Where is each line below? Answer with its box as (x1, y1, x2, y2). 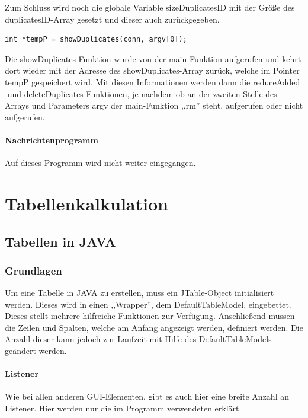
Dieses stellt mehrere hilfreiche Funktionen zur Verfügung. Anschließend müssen (5, 309, 295, 322)
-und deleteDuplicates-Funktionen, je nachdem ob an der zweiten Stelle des (5, 87, 277, 100)
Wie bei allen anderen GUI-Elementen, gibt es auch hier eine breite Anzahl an (5, 390, 289, 403)
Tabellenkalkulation (5, 191, 168, 215)
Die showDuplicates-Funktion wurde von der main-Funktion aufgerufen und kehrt (5, 52, 301, 65)
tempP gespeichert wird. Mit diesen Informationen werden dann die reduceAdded (5, 75, 300, 88)
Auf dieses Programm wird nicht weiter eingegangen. (5, 157, 196, 169)
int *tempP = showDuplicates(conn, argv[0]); (5, 35, 187, 44)
